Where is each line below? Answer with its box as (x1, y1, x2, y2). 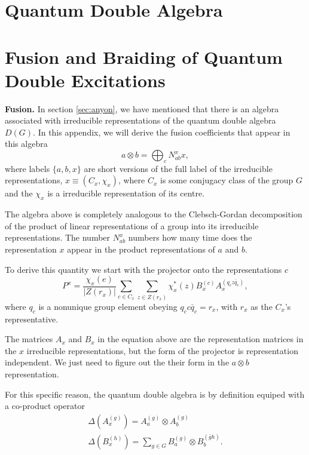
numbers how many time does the (128, 231, 252, 244)
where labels (5, 162, 50, 174)
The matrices (5, 333, 53, 345)
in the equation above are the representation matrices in (97, 333, 304, 345)
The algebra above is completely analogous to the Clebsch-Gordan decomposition (5, 208, 302, 220)
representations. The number (5, 231, 111, 244)
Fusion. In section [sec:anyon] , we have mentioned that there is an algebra (5, 102, 279, 115)
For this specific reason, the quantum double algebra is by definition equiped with (5, 388, 305, 400)
